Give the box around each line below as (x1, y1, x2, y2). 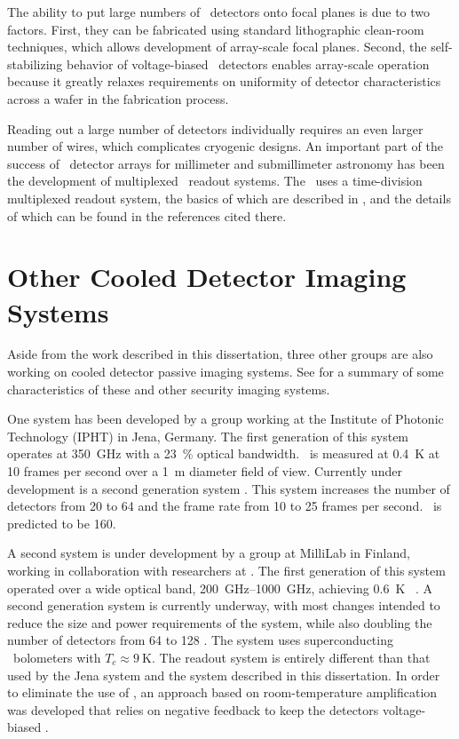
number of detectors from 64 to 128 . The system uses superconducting (7, 631, 393, 649)
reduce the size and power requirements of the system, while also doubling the (7, 613, 432, 632)
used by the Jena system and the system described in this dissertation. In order (7, 665, 440, 684)
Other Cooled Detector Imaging (7, 258, 407, 295)
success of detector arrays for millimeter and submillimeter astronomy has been (7, 154, 445, 172)
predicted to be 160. (7, 513, 116, 532)
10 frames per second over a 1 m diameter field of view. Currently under (7, 462, 402, 480)
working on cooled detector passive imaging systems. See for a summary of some (7, 362, 444, 381)
